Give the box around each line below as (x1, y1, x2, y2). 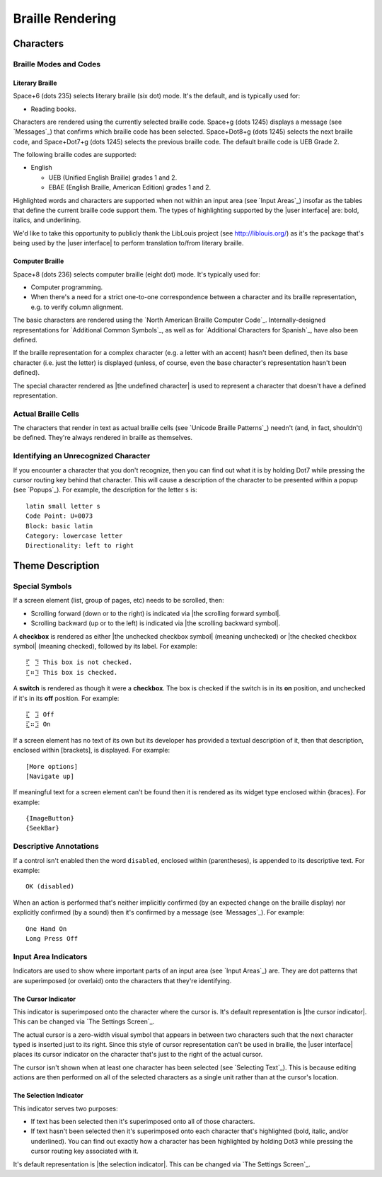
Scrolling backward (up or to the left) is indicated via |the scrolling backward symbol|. (30, 619, 281, 627)
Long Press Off (25, 934, 79, 942)
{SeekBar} (25, 824, 59, 833)
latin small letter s (25, 502, 100, 510)
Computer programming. (30, 283, 103, 291)
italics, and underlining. (13, 216, 81, 224)
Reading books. (30, 105, 77, 113)
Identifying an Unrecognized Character (13, 451, 151, 461)
